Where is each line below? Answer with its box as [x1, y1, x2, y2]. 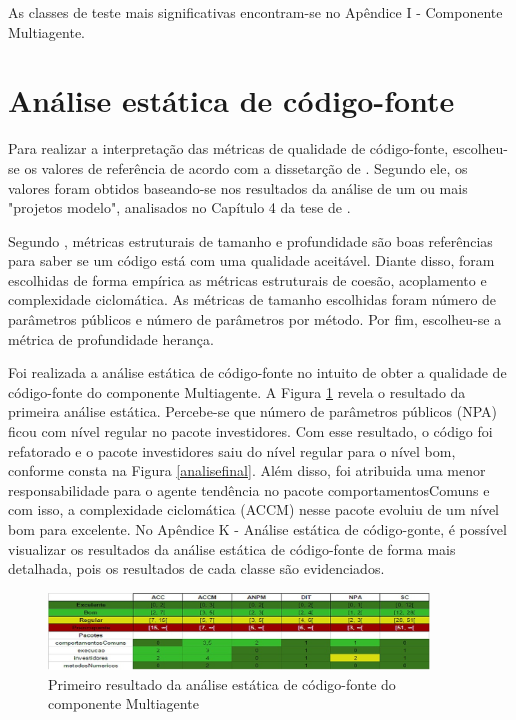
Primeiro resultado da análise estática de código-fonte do [48, 673, 396, 694]
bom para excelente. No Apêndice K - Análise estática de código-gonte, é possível [8, 519, 507, 539]
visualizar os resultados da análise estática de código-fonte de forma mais [8, 538, 456, 559]
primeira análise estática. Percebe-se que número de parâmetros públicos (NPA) [8, 401, 498, 422]
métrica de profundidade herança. [8, 328, 214, 349]
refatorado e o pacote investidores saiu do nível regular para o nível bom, [8, 440, 456, 461]
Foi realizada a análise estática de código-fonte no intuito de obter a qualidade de [8, 362, 507, 383]
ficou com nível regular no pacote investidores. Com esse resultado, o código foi [8, 421, 493, 442]
